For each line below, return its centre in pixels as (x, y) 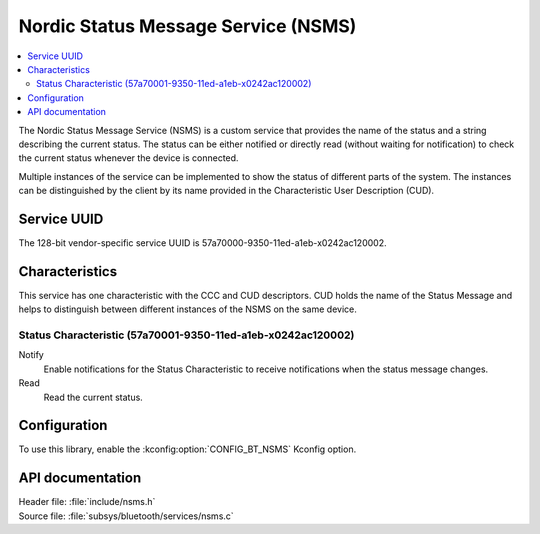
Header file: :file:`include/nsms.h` (87, 502)
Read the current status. (93, 397)
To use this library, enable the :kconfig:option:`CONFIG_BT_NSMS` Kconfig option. (187, 449)
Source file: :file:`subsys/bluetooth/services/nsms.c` (126, 516)
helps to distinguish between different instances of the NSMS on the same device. (187, 309)
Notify (31, 355)
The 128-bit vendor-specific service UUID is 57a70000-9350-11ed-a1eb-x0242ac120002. (202, 242)
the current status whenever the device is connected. (128, 158)
